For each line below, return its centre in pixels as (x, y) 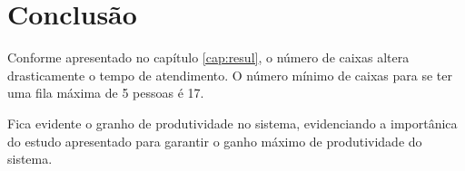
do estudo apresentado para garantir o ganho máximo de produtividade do (215, 141)
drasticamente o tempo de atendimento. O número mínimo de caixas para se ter (230, 75)
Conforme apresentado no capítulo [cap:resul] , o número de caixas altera (208, 57)
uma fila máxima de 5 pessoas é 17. (106, 93)
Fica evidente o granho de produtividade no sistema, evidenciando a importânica (232, 123)
